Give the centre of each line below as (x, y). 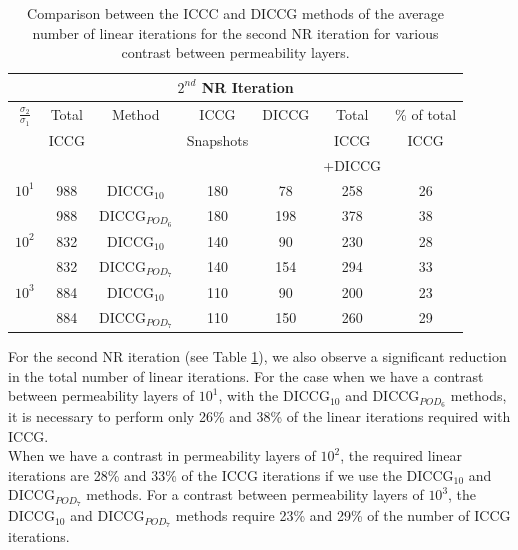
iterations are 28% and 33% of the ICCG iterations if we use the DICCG (231, 474)
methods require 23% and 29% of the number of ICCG (343, 515)
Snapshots (217, 140)
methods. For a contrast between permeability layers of (255, 494)
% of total (426, 113)
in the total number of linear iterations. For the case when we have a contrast (246, 375)
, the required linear (401, 455)
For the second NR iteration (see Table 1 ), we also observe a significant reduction (257, 355)
